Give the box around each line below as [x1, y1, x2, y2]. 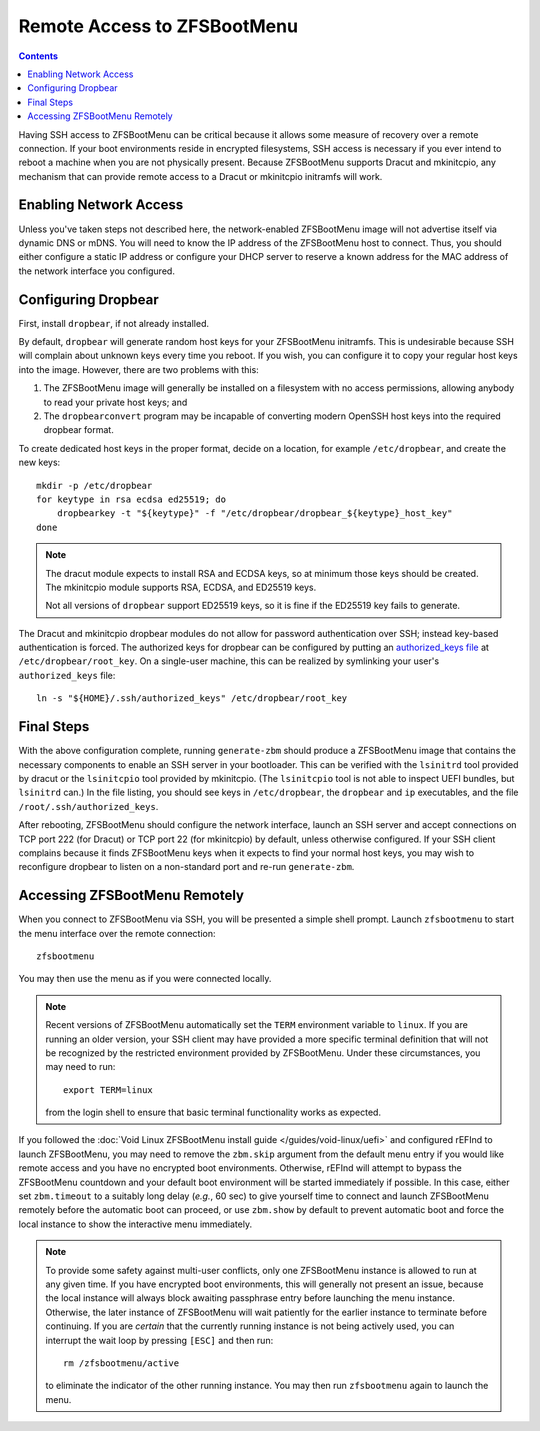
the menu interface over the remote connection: [18, 927, 216, 939]
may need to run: [45, 1061, 116, 1073]
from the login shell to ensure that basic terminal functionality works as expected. [45, 1106, 382, 1119]
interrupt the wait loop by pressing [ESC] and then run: [45, 1334, 274, 1346]
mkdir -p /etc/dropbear [36, 480, 153, 491]
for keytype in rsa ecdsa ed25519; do [36, 493, 227, 505]
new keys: [18, 456, 61, 469]
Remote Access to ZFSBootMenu [18, 15, 299, 37]
